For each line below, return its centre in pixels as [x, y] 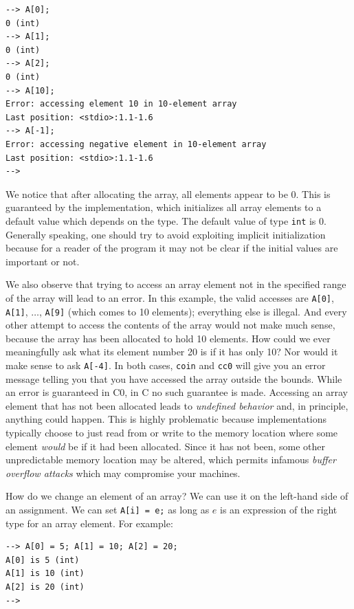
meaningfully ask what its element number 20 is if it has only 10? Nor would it [172, 352]
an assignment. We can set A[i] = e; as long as [108, 510]
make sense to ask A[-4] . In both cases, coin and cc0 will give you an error [166, 365]
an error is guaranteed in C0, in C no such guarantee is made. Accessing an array [177, 392]
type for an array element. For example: [89, 523]
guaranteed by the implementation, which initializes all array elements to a [164, 207]
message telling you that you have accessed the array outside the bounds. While [174, 378]
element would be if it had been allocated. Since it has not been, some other [165, 446]
